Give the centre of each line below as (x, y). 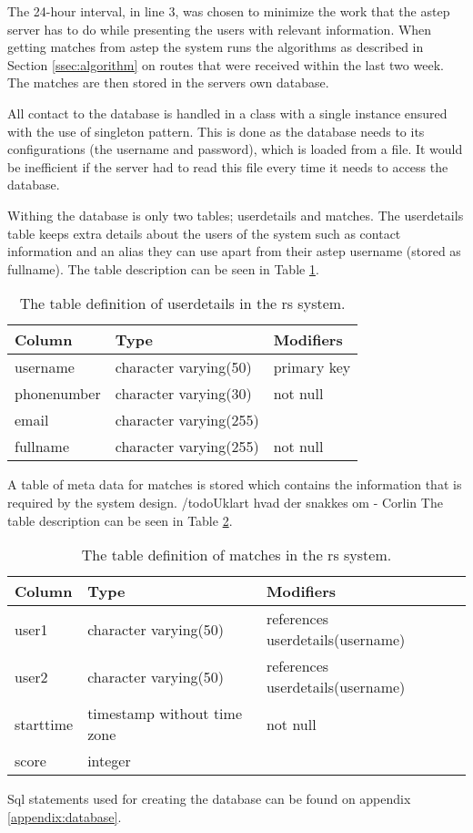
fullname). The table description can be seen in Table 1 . (163, 268)
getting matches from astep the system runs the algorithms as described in (216, 47)
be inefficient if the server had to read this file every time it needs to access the (228, 166)
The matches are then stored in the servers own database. (168, 82)
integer (109, 761)
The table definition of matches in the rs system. (236, 555)
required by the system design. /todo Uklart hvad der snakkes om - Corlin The (225, 502)
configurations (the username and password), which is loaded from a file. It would (235, 149)
